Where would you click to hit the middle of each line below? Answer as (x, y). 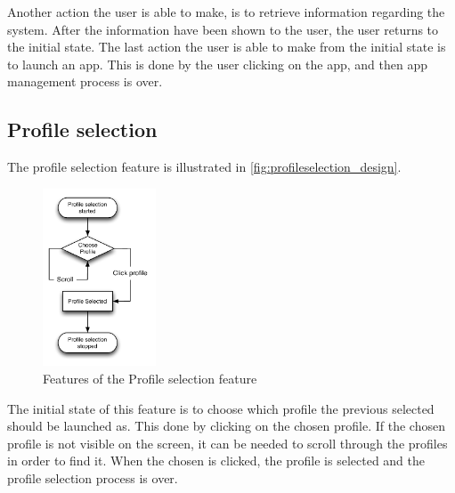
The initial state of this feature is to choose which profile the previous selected (221, 408)
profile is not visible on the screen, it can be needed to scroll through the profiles (227, 443)
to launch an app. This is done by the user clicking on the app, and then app (218, 64)
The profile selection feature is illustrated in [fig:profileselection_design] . (204, 167)
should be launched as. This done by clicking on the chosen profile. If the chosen (226, 426)
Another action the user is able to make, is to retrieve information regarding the (226, 12)
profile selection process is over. (93, 477)
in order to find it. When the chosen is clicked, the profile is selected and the (216, 461)
